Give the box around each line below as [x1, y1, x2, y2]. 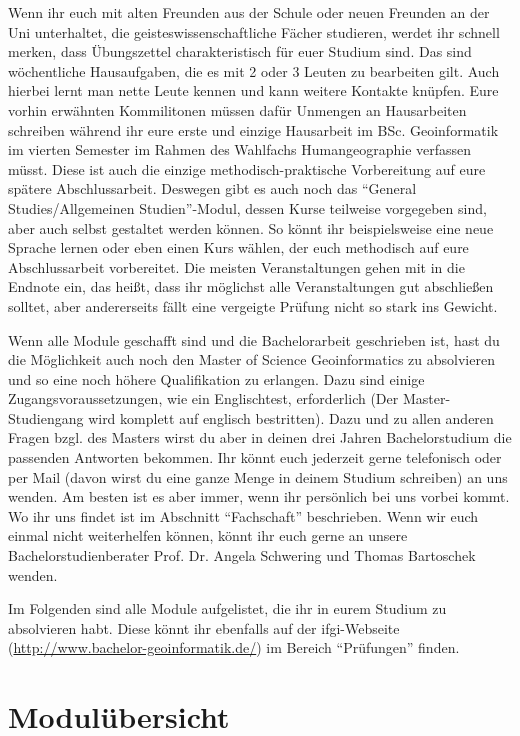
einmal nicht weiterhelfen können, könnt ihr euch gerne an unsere [8, 525, 408, 546]
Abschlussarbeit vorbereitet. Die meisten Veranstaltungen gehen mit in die [8, 256, 465, 277]
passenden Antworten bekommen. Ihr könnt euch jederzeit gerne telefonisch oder [8, 447, 502, 468]
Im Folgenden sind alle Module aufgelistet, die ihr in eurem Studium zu [8, 598, 447, 619]
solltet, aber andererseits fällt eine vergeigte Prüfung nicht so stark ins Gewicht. [8, 295, 498, 316]
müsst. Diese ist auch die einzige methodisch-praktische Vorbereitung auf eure [8, 158, 486, 179]
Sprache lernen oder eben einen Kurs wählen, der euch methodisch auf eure [8, 237, 469, 258]
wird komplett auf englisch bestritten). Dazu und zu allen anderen [88, 407, 494, 428]
